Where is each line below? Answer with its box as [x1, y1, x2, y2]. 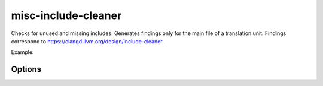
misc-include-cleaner [11, 9, 122, 22]
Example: [11, 49, 34, 56]
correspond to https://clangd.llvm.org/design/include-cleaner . [11, 37, 164, 44]
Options [11, 64, 42, 74]
